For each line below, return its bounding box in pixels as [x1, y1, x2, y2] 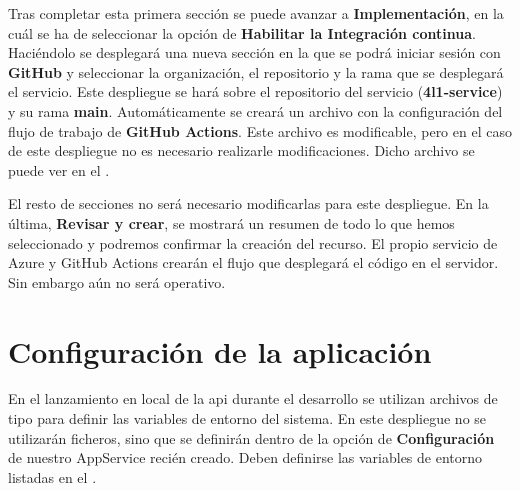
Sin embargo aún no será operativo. [8, 271, 226, 292]
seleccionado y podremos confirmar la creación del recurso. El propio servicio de [8, 232, 498, 253]
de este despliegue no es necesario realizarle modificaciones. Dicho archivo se [8, 140, 475, 161]
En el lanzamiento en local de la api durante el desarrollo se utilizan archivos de [8, 388, 498, 409]
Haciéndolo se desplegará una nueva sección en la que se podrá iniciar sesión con [8, 42, 501, 63]
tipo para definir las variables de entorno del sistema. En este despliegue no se [8, 408, 487, 429]
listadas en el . [8, 466, 97, 487]
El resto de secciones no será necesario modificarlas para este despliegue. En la [8, 193, 489, 214]
